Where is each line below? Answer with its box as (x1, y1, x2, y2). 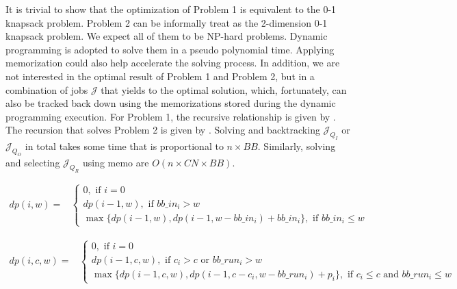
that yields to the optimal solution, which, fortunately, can (101, 82, 347, 97)
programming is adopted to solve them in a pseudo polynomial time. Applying (5, 42, 335, 56)
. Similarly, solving (257, 139, 336, 153)
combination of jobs (5, 82, 88, 97)
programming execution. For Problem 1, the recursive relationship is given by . (5, 109, 336, 123)
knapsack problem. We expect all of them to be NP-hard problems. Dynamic (5, 29, 328, 43)
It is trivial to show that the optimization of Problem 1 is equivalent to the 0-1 (5, 2, 337, 16)
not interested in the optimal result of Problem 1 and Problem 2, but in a (5, 68, 315, 83)
